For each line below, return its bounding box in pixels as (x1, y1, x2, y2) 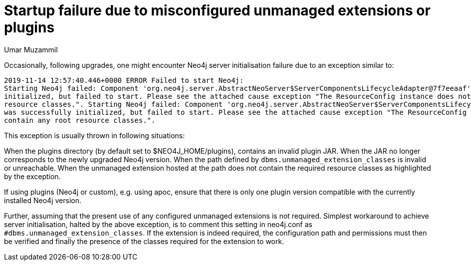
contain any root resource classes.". (4, 116, 156, 124)
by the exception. (4, 172, 61, 181)
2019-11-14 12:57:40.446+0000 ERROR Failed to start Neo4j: (4, 76, 244, 84)
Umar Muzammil (4, 45, 58, 54)
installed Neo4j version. (4, 196, 81, 205)
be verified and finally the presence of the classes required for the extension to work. (4, 237, 284, 246)
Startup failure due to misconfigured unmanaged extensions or (4, 2, 431, 19)
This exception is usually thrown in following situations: (4, 131, 185, 140)
